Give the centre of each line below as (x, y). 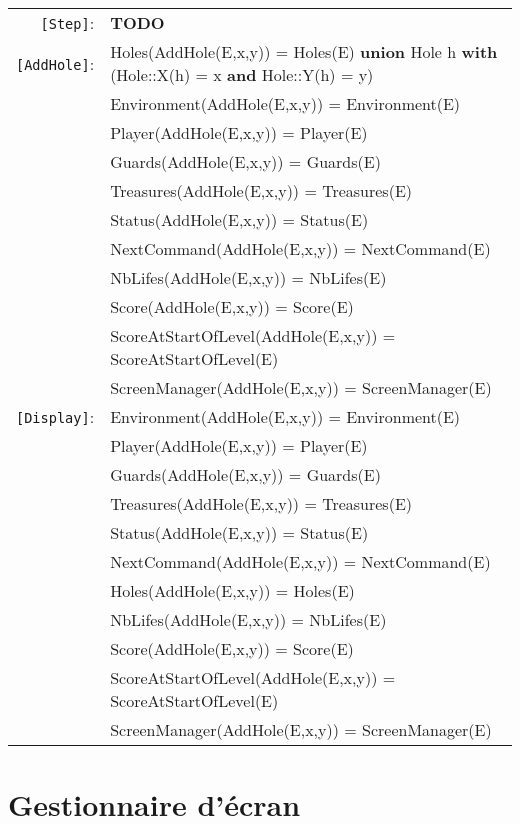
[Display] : (55, 416)
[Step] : (67, 22)
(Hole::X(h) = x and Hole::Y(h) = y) (242, 74)
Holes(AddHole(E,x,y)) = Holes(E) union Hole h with (304, 51)
